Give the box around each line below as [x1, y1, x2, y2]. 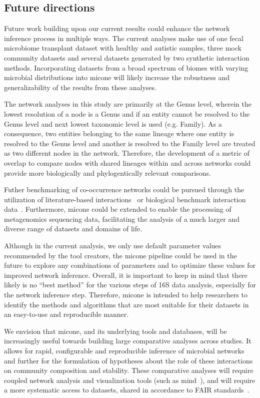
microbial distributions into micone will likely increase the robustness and [4, 72, 229, 83]
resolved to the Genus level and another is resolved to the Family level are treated [4, 138, 255, 148]
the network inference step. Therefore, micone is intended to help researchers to [4, 289, 248, 300]
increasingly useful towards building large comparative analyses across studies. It [4, 335, 251, 346]
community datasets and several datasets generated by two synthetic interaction [4, 52, 249, 63]
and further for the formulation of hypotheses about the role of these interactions [4, 355, 253, 365]
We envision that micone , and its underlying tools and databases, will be [4, 325, 227, 336]
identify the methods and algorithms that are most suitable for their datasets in [4, 299, 249, 309]
